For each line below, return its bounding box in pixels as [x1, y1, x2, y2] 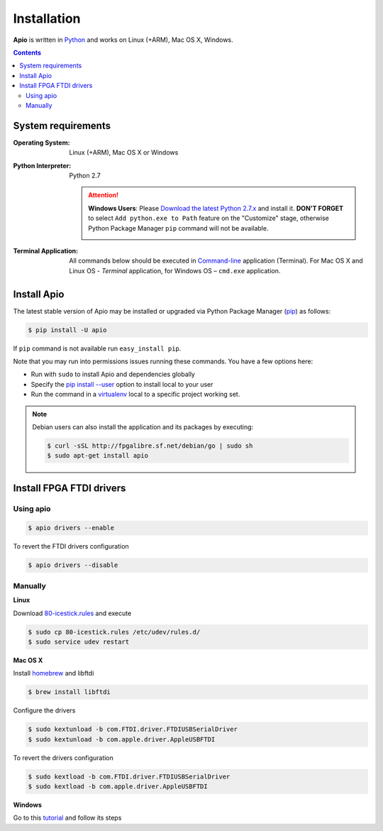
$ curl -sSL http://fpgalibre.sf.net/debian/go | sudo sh [47, 441, 253, 450]
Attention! [88, 191, 119, 199]
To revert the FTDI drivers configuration [13, 542, 129, 551]
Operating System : [13, 138, 70, 147]
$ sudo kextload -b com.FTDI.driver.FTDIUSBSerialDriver [28, 772, 231, 781]
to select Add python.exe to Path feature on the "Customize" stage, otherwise [88, 214, 329, 223]
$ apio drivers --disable [28, 561, 118, 569]
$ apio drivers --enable [28, 524, 115, 532]
